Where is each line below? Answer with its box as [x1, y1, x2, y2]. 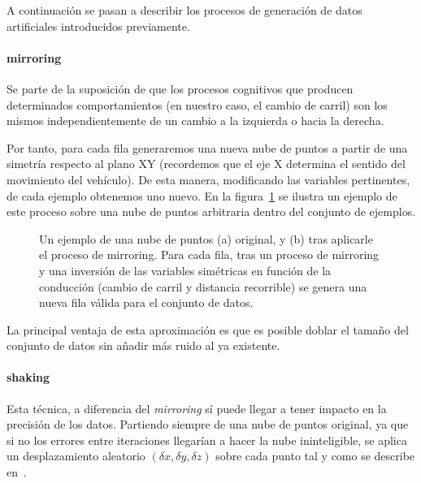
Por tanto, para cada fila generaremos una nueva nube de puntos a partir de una [7, 139, 408, 156]
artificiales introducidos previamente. [7, 17, 190, 34]
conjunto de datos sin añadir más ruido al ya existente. [7, 337, 280, 354]
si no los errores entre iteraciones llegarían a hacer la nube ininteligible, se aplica [7, 431, 407, 448]
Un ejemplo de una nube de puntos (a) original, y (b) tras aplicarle [39, 230, 373, 247]
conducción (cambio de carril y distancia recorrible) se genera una [39, 278, 367, 295]
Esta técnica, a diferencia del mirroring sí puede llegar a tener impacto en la [7, 399, 387, 416]
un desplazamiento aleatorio [7, 447, 145, 464]
